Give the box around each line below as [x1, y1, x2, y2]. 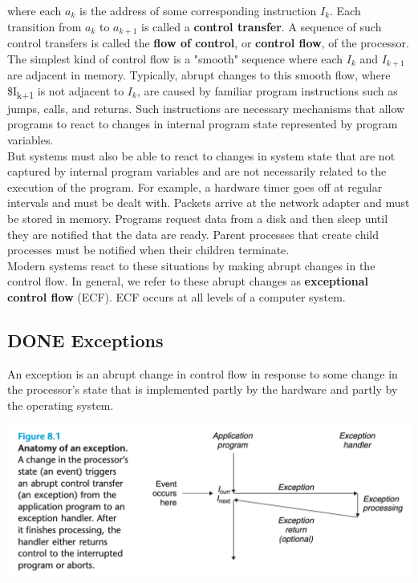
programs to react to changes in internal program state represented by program [7, 115, 398, 132]
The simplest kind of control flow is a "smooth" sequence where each [7, 50, 343, 67]
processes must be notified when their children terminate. [7, 241, 290, 258]
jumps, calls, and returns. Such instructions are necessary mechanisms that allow [7, 99, 405, 116]
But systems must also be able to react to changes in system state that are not [7, 147, 396, 164]
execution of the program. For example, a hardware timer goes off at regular [7, 178, 383, 195]
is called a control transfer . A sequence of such [141, 18, 382, 34]
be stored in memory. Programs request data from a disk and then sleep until [7, 209, 388, 226]
